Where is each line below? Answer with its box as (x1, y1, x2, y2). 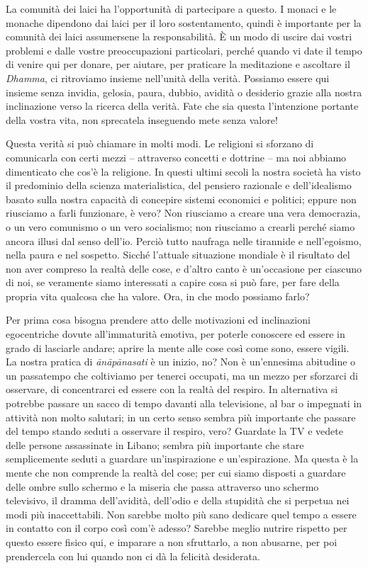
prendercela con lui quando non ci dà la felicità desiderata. (6, 548, 260, 563)
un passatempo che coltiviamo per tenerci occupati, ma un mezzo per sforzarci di (6, 368, 358, 382)
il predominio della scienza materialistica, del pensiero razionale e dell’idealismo (6, 178, 352, 193)
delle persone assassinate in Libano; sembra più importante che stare (6, 437, 304, 452)
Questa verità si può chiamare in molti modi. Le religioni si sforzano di (6, 136, 314, 151)
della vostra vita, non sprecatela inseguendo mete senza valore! (6, 112, 278, 127)
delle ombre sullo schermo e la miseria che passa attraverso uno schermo (6, 479, 319, 494)
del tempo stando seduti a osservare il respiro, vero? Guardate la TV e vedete (6, 424, 343, 438)
